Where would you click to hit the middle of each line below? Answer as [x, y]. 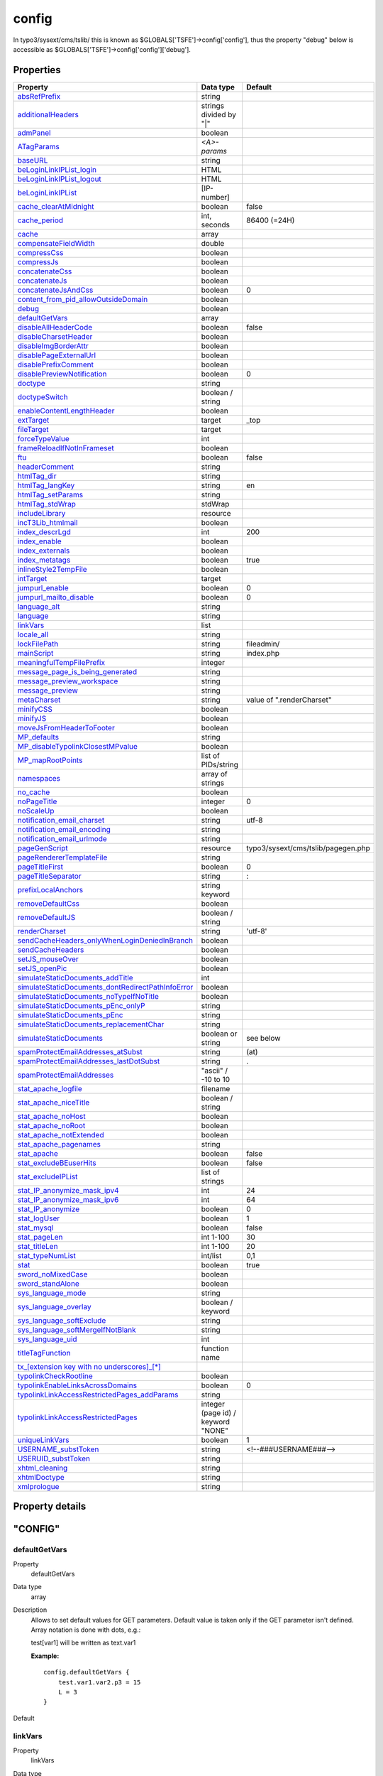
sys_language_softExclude [62, 1320]
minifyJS [32, 718]
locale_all [33, 634]
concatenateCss [45, 271]
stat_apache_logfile [50, 1088]
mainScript [35, 653]
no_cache [34, 792]
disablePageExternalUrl [56, 355]
